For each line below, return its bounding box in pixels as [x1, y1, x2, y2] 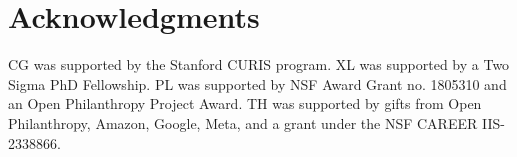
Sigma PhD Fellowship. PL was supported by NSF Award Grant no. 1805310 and [8, 73, 507, 94]
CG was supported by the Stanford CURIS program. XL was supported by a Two [8, 54, 510, 75]
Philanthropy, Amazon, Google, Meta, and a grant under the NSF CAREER [8, 112, 478, 133]
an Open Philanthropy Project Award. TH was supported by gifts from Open [8, 93, 482, 114]
